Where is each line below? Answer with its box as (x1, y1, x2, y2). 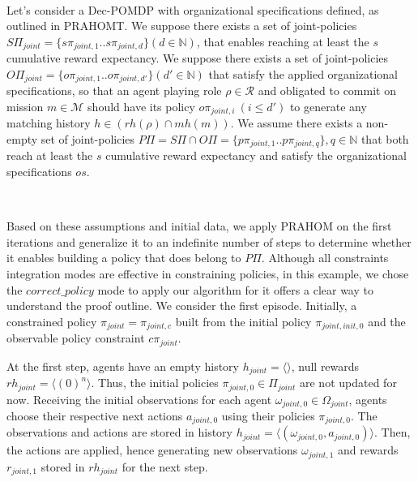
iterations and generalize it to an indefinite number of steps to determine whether (6, 233, 412, 250)
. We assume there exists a (230, 114, 363, 131)
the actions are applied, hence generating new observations (6, 441, 298, 458)
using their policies (221, 407, 315, 424)
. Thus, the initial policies (91, 374, 219, 391)
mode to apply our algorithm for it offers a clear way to (97, 281, 373, 298)
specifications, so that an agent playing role (6, 82, 222, 99)
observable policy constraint (6, 329, 145, 346)
